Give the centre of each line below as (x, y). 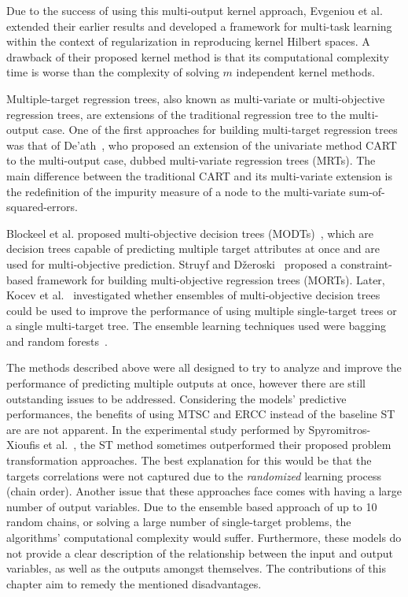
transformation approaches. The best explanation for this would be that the (189, 460)
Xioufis (23, 445)
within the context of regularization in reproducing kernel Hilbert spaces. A (188, 41)
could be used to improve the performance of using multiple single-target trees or (202, 310)
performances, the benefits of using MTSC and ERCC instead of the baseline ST (201, 414)
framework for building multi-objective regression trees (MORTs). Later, (211, 279)
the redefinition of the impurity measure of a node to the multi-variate (176, 191)
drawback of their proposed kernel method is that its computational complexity (198, 56)
